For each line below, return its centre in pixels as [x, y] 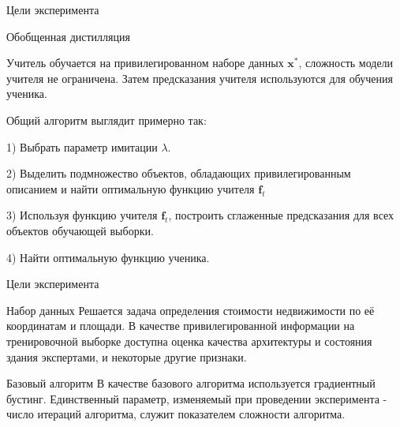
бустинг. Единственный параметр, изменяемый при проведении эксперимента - [197, 398]
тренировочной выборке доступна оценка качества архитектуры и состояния [189, 341]
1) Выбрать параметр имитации [82, 146]
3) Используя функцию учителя [82, 215]
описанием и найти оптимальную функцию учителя [131, 188]
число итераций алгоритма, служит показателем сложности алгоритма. [176, 414]
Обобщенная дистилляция [68, 36]
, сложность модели [346, 63]
